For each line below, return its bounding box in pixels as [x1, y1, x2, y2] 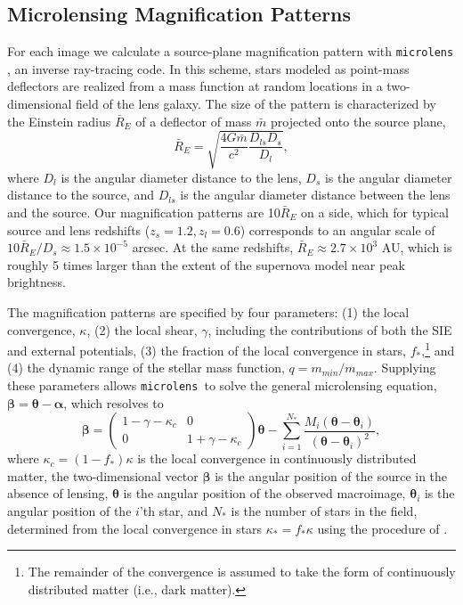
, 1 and [421, 339, 455, 359]
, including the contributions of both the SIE [207, 320, 452, 339]
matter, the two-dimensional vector [7, 466, 199, 485]
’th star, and [139, 502, 208, 519]
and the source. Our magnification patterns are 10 [7, 202, 280, 221]
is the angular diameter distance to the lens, [61, 168, 302, 186]
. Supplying [373, 358, 436, 377]
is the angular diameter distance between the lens [180, 185, 451, 204]
